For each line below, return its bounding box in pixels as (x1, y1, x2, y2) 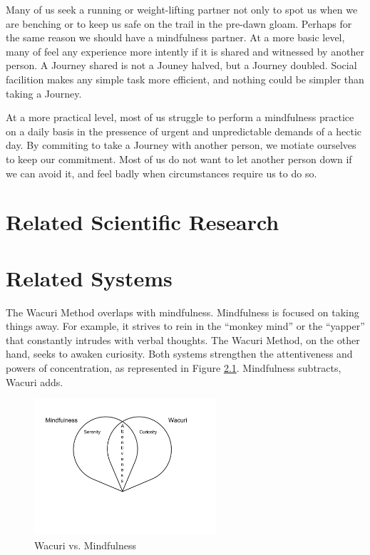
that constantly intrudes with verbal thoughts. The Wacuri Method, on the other (6, 332, 360, 347)
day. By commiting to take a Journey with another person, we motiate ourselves (6, 138, 356, 152)
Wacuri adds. (6, 374, 63, 389)
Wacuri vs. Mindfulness (34, 537, 137, 552)
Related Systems (6, 263, 173, 292)
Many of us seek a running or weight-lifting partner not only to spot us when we (6, 2, 358, 16)
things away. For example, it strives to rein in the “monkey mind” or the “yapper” (6, 318, 365, 333)
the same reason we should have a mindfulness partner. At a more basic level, (6, 30, 345, 45)
